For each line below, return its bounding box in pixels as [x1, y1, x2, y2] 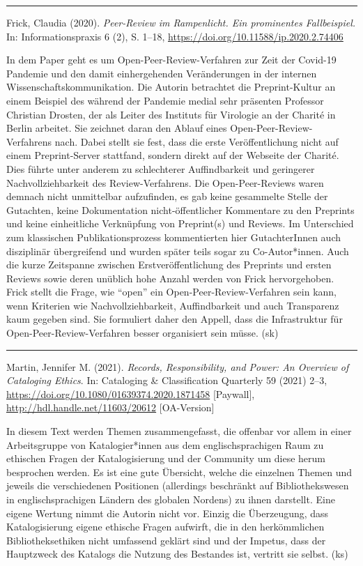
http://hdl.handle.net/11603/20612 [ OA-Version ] [6, 400, 215, 415]
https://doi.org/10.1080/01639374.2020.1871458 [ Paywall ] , [6, 386, 255, 401]
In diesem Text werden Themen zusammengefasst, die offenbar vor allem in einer [6, 424, 352, 438]
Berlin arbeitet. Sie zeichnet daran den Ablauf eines [6, 121, 227, 135]
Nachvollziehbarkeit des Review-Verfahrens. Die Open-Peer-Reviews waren [6, 175, 324, 190]
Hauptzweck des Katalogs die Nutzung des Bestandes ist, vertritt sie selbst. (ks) [6, 546, 348, 561]
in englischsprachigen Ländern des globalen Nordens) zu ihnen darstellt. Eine [6, 492, 335, 506]
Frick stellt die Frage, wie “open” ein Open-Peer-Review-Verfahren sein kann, [6, 284, 337, 299]
